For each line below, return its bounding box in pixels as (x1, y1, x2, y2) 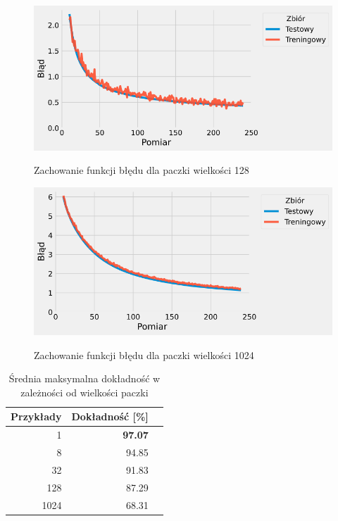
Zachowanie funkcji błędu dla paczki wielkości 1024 (34, 347, 254, 362)
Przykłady (11, 409, 62, 424)
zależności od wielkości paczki (20, 384, 149, 399)
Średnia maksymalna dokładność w (8, 371, 161, 386)
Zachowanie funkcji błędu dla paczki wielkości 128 (34, 163, 249, 177)
